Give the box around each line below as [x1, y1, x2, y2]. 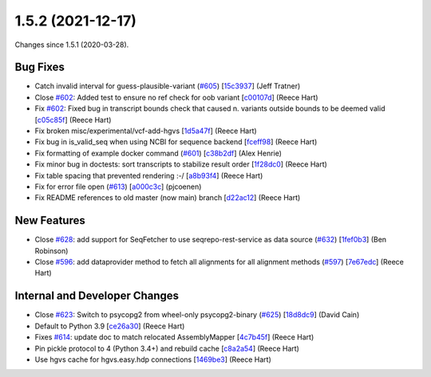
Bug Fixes [14, 61, 65, 74]
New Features [14, 214, 85, 227]
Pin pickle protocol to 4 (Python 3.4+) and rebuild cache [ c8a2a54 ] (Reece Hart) [34, 344, 299, 353]
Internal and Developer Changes [14, 289, 180, 303]
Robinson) [34, 245, 69, 255]
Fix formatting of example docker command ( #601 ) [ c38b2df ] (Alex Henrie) [34, 148, 283, 158]
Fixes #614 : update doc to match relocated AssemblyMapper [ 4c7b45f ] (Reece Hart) [34, 332, 314, 342]
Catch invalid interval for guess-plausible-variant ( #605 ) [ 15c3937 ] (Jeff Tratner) [34, 81, 301, 91]
